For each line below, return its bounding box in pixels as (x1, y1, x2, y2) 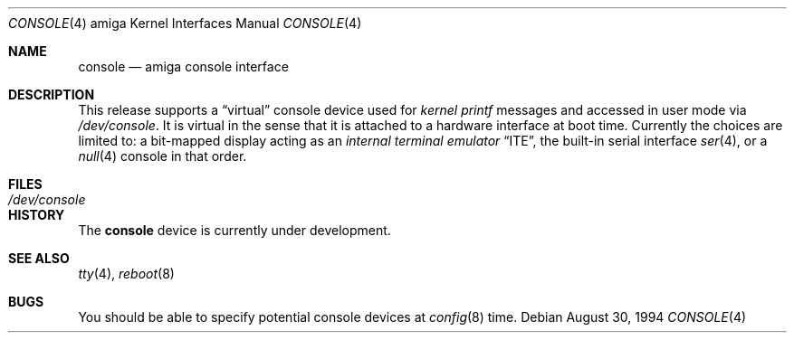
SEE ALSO (8, 250, 70, 266)
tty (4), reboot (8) (78, 266, 175, 281)
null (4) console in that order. (78, 148, 247, 164)
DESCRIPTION (8, 87, 95, 102)
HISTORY (8, 207, 65, 222)
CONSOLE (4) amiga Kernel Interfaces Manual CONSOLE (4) (8, 15, 362, 31)
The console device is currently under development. (78, 222, 391, 238)
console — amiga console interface (78, 59, 289, 74)
